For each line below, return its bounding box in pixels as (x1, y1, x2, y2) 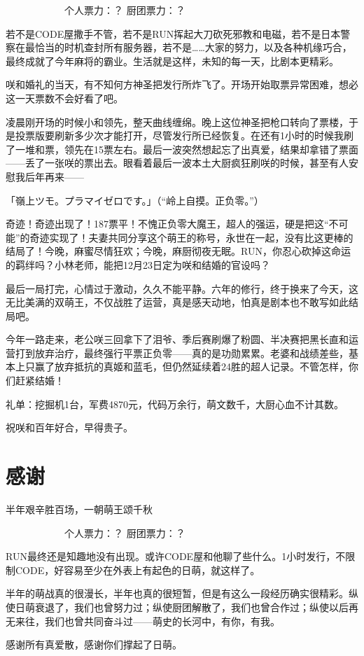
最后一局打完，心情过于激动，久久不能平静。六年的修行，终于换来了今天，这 (6, 281, 358, 295)
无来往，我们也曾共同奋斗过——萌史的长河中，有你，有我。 (6, 613, 280, 628)
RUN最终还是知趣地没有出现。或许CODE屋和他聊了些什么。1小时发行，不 (6, 549, 346, 564)
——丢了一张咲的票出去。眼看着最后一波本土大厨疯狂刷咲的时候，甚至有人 (6, 155, 349, 170)
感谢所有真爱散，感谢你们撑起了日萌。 (6, 637, 182, 652)
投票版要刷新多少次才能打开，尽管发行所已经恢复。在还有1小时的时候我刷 (15, 128, 353, 143)
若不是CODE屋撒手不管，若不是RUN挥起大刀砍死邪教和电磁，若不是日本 (6, 26, 341, 41)
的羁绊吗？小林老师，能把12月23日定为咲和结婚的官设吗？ (6, 257, 270, 272)
